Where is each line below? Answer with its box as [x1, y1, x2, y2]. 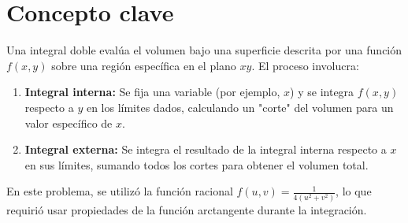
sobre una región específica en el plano [51, 57, 236, 73]
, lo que [336, 183, 372, 199]
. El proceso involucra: [251, 57, 359, 73]
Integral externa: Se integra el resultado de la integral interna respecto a [24, 141, 387, 158]
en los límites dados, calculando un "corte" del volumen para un [86, 98, 394, 115]
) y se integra [290, 84, 354, 100]
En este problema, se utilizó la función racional [6, 183, 233, 199]
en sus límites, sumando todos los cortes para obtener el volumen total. [24, 156, 369, 173]
